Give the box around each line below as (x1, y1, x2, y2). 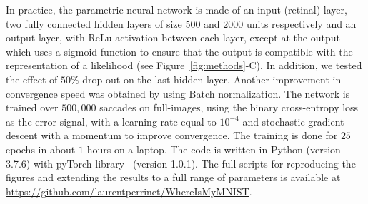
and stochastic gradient (242, 113, 344, 128)
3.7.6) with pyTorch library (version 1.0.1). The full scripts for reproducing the (6, 155, 356, 170)
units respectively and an (246, 16, 357, 31)
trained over (6, 100, 59, 115)
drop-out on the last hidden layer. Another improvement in (82, 71, 342, 86)
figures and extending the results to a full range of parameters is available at (6, 170, 341, 185)
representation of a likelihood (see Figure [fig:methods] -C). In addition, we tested (6, 58, 362, 73)
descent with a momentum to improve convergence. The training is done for (6, 128, 338, 143)
